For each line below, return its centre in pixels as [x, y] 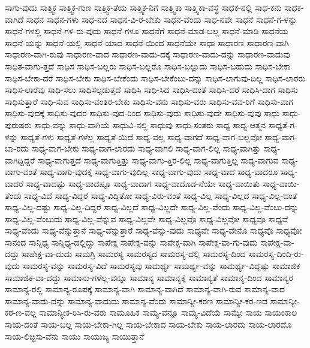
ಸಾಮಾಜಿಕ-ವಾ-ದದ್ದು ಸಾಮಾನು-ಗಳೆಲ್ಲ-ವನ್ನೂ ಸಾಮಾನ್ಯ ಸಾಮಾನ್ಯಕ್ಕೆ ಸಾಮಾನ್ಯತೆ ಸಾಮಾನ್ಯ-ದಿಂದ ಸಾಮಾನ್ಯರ [149, 277]
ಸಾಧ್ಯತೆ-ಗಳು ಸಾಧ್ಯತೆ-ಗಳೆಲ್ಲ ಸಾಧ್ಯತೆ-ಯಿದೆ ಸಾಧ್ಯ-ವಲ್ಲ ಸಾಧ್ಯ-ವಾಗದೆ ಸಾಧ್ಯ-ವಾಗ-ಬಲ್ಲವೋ [141, 136]
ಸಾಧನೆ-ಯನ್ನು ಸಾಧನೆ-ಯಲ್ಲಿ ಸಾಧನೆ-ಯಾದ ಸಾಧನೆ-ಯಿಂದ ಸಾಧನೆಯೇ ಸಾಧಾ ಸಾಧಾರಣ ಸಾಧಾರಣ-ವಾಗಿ [147, 42]
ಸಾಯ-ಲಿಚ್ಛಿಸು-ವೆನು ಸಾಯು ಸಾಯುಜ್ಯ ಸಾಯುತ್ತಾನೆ [75, 336]
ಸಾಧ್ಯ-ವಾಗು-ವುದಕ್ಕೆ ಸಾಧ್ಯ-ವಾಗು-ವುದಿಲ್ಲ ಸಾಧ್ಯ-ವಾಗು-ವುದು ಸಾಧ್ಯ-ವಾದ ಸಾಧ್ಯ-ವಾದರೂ [159, 172]
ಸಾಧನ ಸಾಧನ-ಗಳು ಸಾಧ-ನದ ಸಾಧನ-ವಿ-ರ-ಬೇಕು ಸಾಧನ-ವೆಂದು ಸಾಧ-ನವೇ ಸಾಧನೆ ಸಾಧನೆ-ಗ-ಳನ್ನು [162, 19]
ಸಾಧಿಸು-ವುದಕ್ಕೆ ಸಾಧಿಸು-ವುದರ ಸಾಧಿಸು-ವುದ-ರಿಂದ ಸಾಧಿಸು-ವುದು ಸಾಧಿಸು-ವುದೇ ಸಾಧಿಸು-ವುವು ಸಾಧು [142, 113]
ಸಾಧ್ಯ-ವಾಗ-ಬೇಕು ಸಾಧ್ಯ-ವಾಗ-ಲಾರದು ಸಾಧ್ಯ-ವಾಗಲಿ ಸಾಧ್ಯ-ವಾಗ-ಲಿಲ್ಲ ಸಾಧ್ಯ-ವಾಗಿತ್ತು [146, 148]
